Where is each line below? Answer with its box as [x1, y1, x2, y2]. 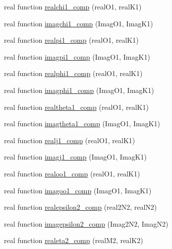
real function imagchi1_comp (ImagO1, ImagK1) [4, 18, 153, 28]
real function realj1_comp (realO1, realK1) [4, 135, 135, 145]
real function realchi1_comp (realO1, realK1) [4, 1, 142, 11]
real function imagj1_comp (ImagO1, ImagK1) [4, 152, 147, 162]
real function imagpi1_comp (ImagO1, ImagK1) [4, 51, 150, 62]
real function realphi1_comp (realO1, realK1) [4, 68, 143, 79]
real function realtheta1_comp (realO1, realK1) [4, 101, 149, 112]
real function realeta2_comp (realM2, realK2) [4, 235, 143, 246]
